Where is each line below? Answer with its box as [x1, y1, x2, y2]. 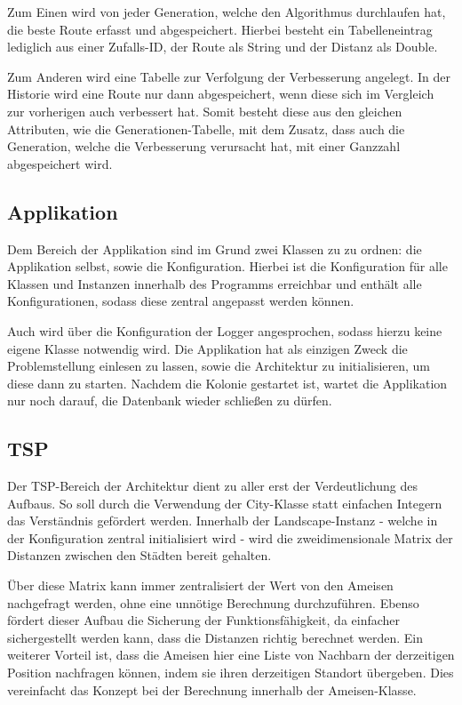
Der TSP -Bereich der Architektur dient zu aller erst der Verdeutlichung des [7, 477, 418, 495]
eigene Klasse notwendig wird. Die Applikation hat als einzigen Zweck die [7, 339, 408, 357]
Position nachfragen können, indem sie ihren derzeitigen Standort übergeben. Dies [7, 663, 454, 682]
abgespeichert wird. [7, 154, 113, 172]
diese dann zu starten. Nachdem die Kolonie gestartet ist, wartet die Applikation [7, 373, 448, 392]
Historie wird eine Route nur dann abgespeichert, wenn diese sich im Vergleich [7, 84, 434, 103]
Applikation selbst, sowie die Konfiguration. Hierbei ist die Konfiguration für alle [7, 257, 448, 276]
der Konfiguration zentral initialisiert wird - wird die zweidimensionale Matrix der [7, 528, 453, 547]
